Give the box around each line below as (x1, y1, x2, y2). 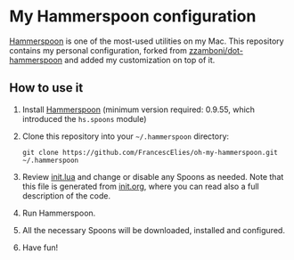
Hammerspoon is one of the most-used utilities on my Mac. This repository (9, 36, 284, 46)
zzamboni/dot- (188, 45, 243, 55)
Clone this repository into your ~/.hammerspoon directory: (21, 131, 230, 142)
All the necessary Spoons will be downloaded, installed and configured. (21, 224, 285, 235)
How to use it (9, 80, 84, 95)
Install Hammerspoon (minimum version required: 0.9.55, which (21, 104, 256, 115)
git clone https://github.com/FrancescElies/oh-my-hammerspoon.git (21, 148, 278, 157)
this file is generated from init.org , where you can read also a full (21, 181, 260, 191)
